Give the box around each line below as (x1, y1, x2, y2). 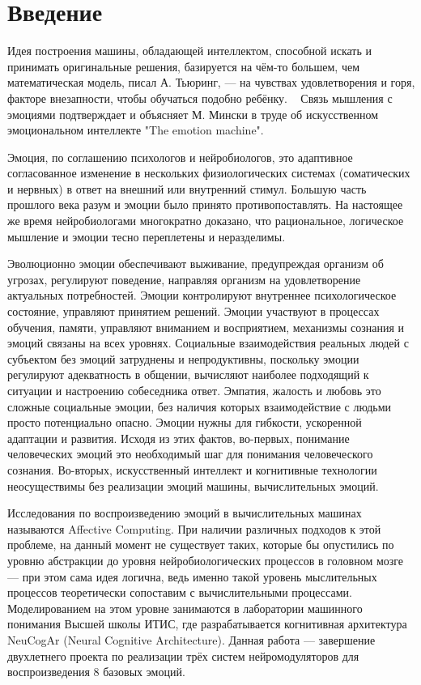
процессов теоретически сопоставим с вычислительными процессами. (7, 584, 352, 601)
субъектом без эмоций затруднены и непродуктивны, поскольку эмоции (7, 350, 359, 367)
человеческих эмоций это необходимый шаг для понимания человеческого (7, 445, 373, 462)
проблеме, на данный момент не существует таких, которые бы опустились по (7, 536, 394, 553)
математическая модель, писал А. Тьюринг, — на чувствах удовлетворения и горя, (7, 74, 415, 91)
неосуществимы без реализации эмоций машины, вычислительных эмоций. (7, 477, 379, 494)
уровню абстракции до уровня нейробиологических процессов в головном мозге (7, 551, 404, 568)
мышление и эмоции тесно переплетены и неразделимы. (7, 228, 286, 245)
